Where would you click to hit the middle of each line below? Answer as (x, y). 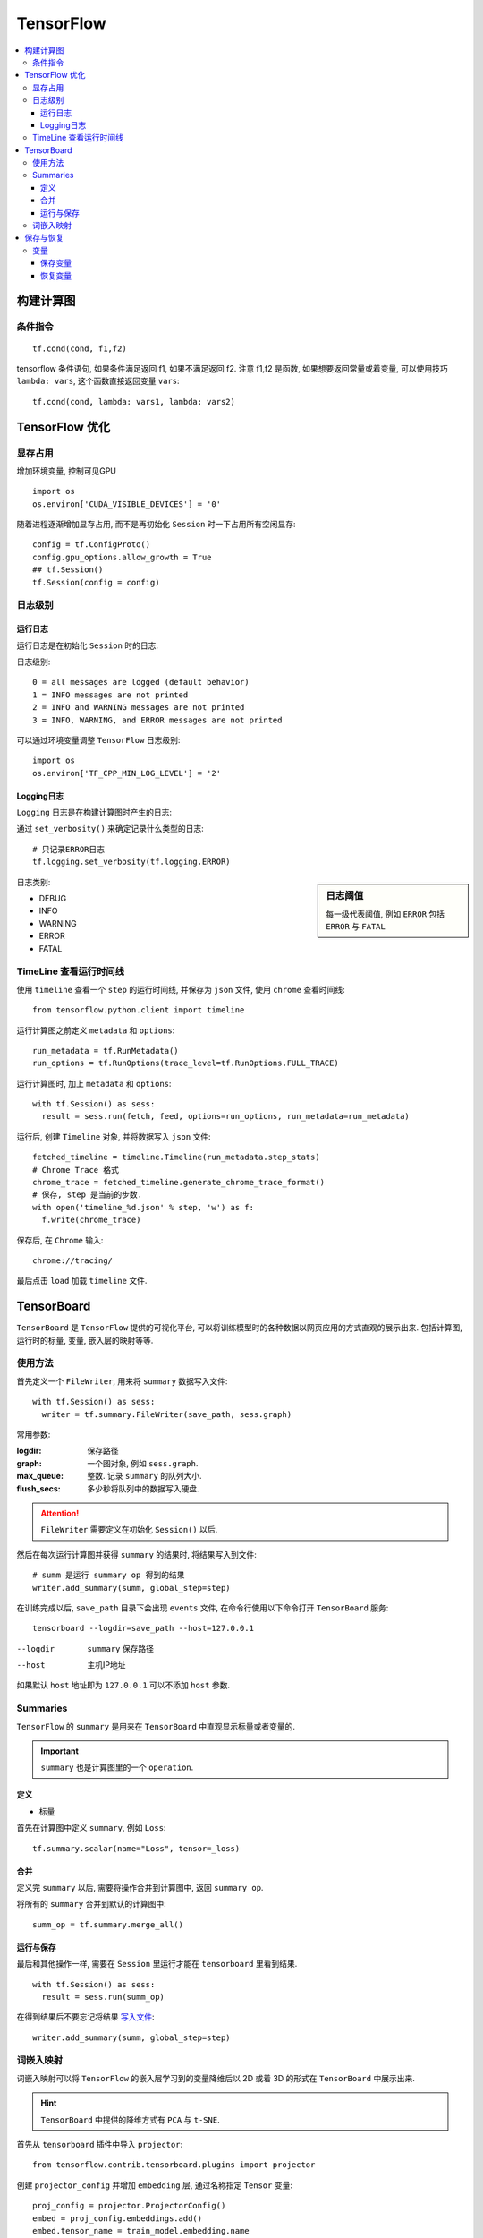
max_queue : (40, 1476)
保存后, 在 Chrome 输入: (60, 1240)
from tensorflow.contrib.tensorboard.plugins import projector (174, 2165)
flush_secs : (39, 1488)
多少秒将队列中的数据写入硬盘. (144, 1488)
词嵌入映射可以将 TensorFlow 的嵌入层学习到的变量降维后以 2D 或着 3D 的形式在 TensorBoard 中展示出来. (216, 2078)
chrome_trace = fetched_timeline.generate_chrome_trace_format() (179, 1183)
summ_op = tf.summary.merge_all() (108, 1924)
